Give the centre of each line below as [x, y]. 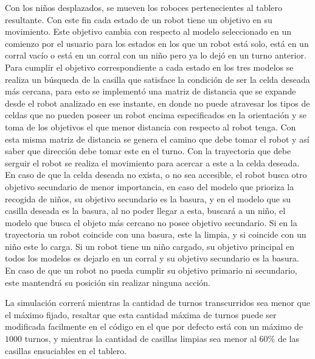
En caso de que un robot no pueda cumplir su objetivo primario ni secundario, [151, 270]
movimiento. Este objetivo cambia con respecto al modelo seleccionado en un [148, 31]
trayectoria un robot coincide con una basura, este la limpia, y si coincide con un [156, 234]
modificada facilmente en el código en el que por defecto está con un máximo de [154, 326]
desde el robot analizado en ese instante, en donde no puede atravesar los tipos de [157, 103]
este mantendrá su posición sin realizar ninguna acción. [108, 282]
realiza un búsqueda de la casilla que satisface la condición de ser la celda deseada [157, 79]
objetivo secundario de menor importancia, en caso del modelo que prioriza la [150, 186]
